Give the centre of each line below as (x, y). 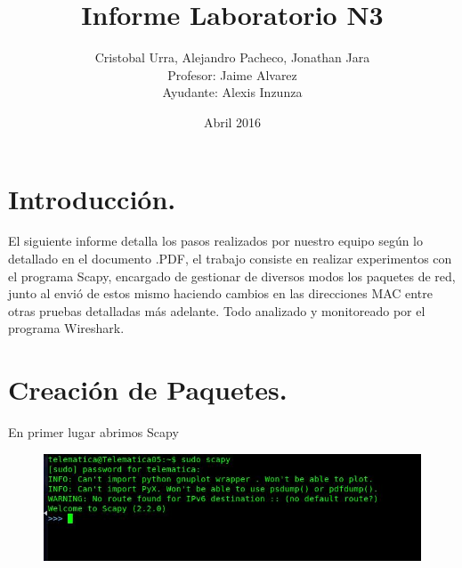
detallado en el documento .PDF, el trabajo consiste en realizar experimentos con (230, 259)
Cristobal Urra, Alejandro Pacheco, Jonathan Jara (232, 57)
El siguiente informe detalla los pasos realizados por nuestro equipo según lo (216, 241)
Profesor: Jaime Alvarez (232, 74)
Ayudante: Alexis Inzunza (232, 92)
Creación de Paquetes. (148, 389)
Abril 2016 (232, 122)
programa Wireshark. (66, 328)
